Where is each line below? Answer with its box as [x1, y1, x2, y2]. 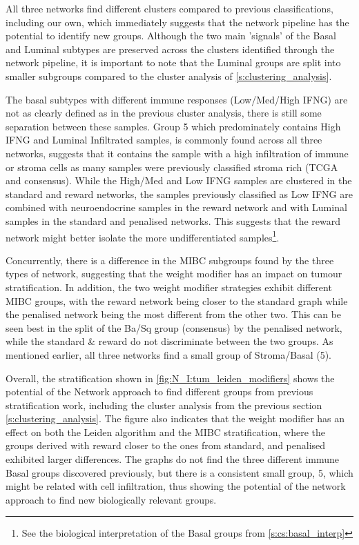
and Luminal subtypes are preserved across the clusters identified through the [6, 41, 335, 56]
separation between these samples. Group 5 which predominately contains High [6, 119, 341, 133]
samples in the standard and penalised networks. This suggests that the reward [6, 213, 341, 228]
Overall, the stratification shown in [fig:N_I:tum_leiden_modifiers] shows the [6, 370, 335, 385]
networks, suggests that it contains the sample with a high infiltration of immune [6, 146, 349, 160]
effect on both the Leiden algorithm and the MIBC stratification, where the [6, 424, 325, 439]
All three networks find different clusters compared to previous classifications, [6, 1, 333, 15]
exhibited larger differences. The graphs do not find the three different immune [6, 452, 339, 466]
